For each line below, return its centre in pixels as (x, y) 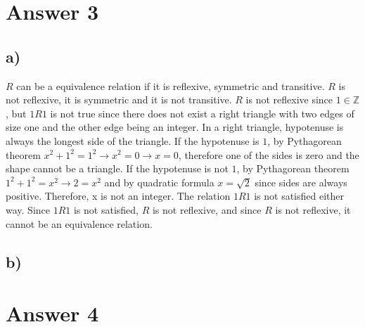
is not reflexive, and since (207, 209)
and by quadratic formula (159, 182)
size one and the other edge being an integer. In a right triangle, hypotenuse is (175, 127)
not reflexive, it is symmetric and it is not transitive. (119, 100)
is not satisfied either (299, 196)
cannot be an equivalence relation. (79, 223)
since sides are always (301, 182)
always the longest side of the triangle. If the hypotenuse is (133, 140)
